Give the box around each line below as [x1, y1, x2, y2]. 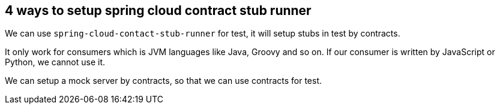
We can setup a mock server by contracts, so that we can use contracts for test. [5, 75, 322, 86]
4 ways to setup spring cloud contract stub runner [5, 3, 312, 18]
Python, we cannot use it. [5, 57, 106, 68]
